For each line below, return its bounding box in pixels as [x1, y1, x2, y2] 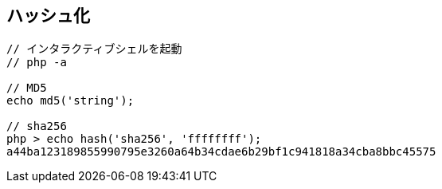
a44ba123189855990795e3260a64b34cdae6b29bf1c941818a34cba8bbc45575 [6, 145, 436, 159]
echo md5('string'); [6, 94, 135, 108]
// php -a [6, 56, 67, 69]
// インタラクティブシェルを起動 [6, 42, 182, 56]
